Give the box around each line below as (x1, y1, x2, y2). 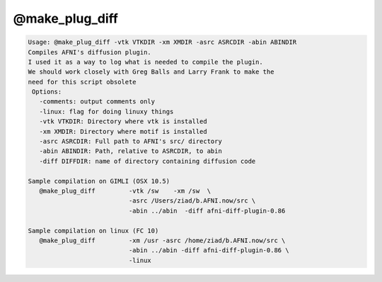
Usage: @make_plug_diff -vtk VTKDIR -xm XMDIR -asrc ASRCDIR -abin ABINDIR (28, 38, 297, 46)
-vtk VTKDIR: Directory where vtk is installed (39, 118, 208, 125)
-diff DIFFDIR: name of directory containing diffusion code (39, 157, 256, 165)
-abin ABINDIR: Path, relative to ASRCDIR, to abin (39, 147, 222, 155)
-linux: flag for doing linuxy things (39, 107, 174, 115)
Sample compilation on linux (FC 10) (28, 227, 159, 235)
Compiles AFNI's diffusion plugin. (28, 48, 151, 56)
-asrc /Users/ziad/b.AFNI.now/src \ (128, 197, 256, 205)
